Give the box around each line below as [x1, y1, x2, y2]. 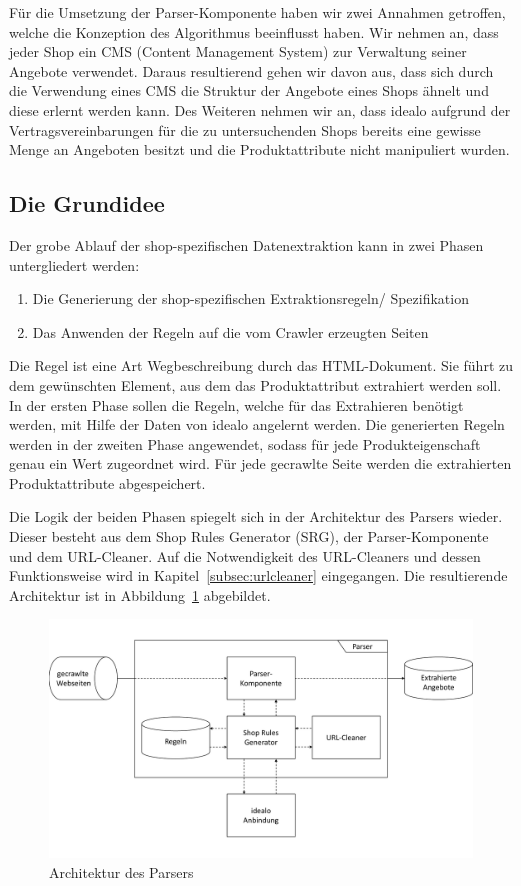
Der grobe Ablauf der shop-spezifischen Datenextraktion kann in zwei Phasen [9, 234, 484, 255]
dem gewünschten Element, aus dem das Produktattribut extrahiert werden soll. [9, 374, 502, 395]
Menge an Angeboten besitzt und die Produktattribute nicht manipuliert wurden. [9, 139, 510, 160]
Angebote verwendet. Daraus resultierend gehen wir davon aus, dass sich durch [9, 60, 494, 81]
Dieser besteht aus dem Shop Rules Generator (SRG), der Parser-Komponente [9, 526, 489, 547]
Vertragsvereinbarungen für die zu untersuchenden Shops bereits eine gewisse [9, 119, 481, 140]
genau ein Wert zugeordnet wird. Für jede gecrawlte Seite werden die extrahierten [9, 453, 512, 474]
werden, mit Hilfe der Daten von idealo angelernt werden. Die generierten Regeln [9, 414, 505, 435]
